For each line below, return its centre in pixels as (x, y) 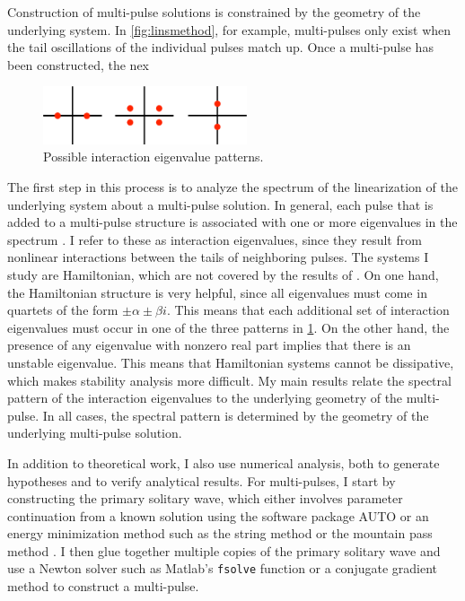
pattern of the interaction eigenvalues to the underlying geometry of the (205, 398)
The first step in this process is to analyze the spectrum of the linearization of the (232, 187)
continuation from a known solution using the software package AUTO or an (218, 515)
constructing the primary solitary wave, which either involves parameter (205, 498)
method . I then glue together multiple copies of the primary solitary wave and (224, 550)
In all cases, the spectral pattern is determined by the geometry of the (236, 415)
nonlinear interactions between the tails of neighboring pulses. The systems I (218, 257)
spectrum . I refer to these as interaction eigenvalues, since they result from (215, 239)
